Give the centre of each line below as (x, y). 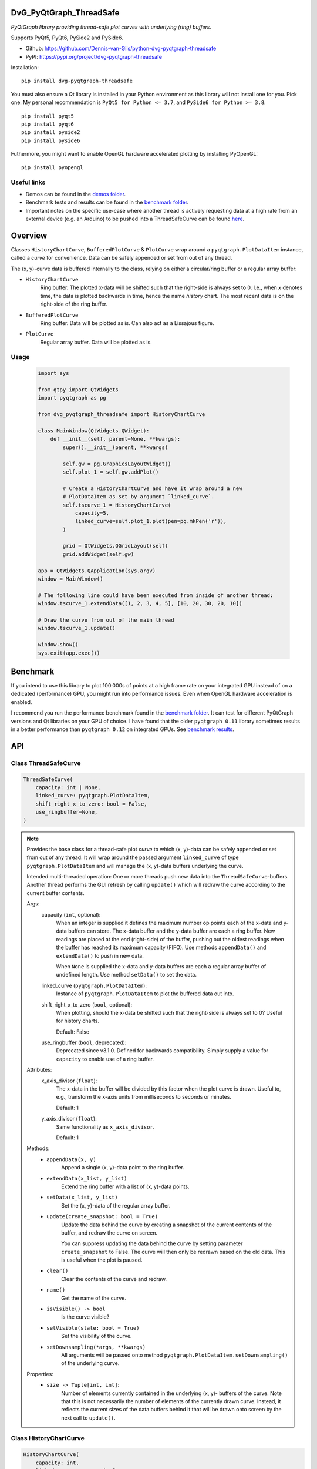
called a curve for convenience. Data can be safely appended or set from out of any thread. (122, 258)
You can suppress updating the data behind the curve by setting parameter (152, 1243)
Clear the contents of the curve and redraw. (114, 1279)
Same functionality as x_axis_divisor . (105, 1127)
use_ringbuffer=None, (67, 812)
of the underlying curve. (90, 1363)
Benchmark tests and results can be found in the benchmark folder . (107, 202)
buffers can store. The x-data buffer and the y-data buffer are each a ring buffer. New (171, 931)
